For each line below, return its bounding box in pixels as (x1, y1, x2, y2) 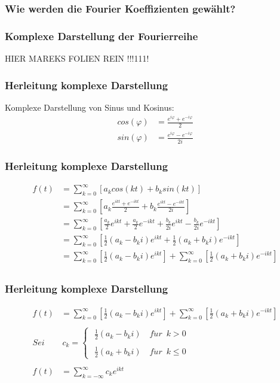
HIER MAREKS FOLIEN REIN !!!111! (5, 52, 149, 65)
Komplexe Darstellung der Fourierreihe (5, 28, 198, 43)
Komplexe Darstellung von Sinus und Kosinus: (5, 101, 174, 113)
